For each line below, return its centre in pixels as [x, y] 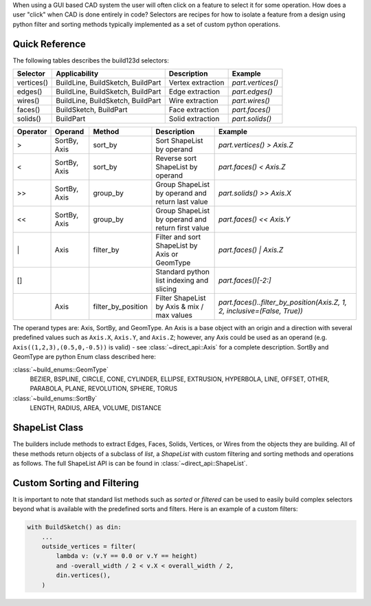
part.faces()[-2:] [245, 281]
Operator [32, 132]
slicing [166, 289]
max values [174, 315]
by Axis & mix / [180, 307]
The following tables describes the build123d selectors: [91, 60]
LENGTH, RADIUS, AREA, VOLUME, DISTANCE [95, 408]
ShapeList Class [48, 428]
